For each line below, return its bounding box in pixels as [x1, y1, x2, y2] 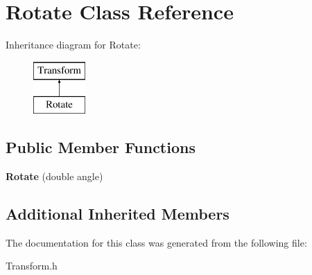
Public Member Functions [6, 136, 196, 158]
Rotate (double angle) [6, 169, 103, 184]
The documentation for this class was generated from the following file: [6, 235, 307, 249]
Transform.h [6, 258, 58, 273]
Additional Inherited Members [6, 203, 229, 224]
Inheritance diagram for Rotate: [6, 37, 141, 52]
